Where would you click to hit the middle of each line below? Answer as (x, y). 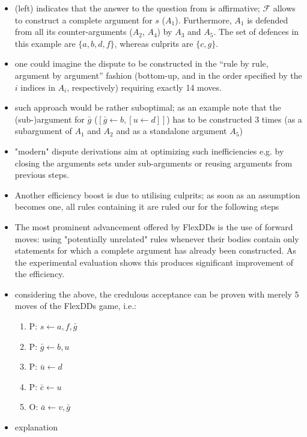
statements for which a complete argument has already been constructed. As (156, 250)
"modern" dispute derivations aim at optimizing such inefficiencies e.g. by (149, 151)
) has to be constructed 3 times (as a (234, 119)
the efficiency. (40, 274)
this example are (45, 43)
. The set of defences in (256, 32)
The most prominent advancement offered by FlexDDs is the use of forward (154, 226)
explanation (36, 427)
